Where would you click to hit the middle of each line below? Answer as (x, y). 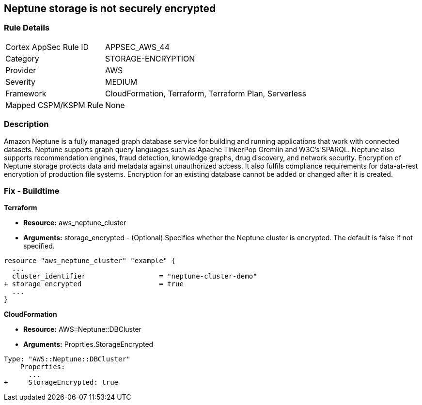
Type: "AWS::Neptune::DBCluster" (67, 359)
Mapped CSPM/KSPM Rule (55, 105)
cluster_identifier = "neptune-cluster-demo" (134, 276)
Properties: (43, 367)
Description (26, 124)
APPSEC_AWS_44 (137, 47)
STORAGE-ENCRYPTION (150, 58)
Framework (26, 93)
